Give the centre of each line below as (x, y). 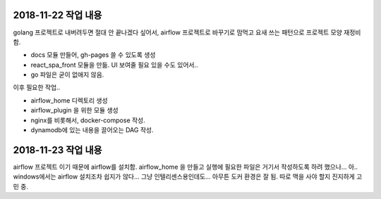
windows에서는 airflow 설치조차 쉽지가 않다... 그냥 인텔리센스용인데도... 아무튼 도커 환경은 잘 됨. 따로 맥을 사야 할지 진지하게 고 (188, 176)
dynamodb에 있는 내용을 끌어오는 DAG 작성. (92, 130)
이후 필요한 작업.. (37, 87)
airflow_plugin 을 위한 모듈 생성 (75, 110)
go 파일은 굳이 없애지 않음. (67, 75)
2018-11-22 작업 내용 (58, 15)
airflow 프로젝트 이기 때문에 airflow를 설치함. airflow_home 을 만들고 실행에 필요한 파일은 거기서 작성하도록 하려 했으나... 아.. (186, 167)
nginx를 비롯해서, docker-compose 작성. (88, 120)
